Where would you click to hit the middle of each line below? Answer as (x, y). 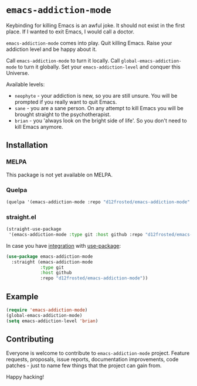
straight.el (21, 217)
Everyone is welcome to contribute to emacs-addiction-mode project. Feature (98, 353)
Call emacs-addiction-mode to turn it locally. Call (63, 60)
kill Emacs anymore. (39, 127)
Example (22, 297)
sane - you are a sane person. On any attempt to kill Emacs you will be (99, 108)
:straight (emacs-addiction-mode (52, 262)
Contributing (30, 339)
